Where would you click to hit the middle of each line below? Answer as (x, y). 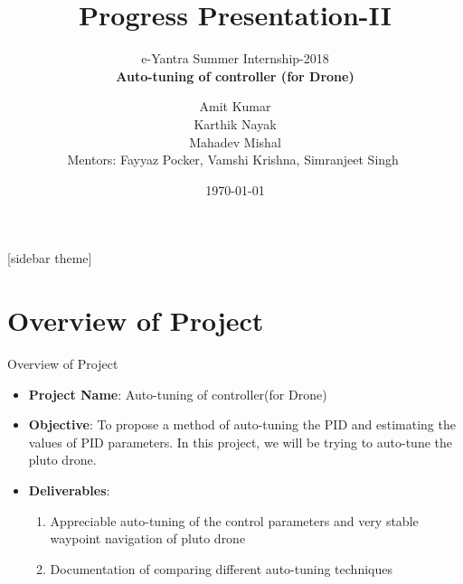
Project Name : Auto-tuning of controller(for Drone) (178, 394)
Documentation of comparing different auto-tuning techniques (221, 568)
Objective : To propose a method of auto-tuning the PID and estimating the (242, 424)
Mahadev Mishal (235, 141)
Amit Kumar (235, 106)
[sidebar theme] (50, 258)
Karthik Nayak (235, 123)
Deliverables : (69, 490)
